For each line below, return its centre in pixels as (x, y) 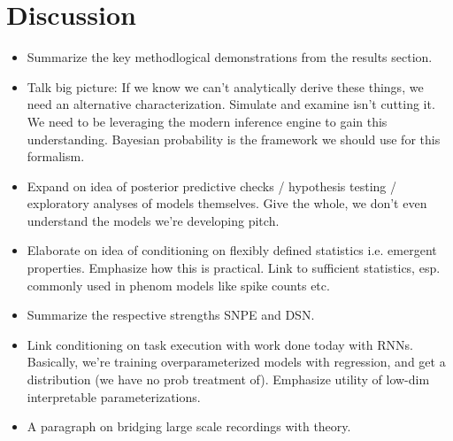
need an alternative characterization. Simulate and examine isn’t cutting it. (231, 104)
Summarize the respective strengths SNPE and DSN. (171, 315)
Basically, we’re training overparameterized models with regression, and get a (236, 362)
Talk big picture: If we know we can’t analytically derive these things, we (225, 86)
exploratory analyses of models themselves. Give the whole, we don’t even (227, 203)
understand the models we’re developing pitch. (153, 220)
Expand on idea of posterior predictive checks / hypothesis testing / (211, 186)
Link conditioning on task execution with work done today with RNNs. (220, 344)
